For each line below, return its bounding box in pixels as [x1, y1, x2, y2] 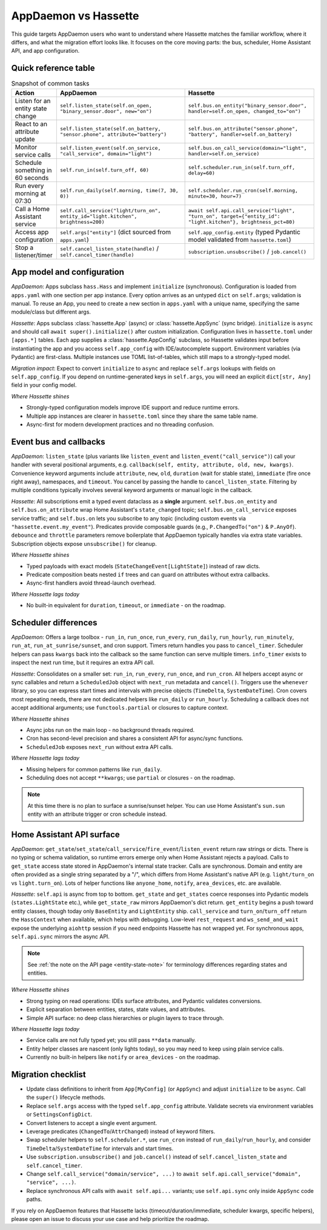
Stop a [15, 243, 33, 252]
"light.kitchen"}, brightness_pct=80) [188, 219, 296, 226]
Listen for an [15, 96, 51, 105]
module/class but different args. [11, 308, 91, 315]
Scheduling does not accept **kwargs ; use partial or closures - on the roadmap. [26, 774, 236, 781]
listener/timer [15, 250, 53, 259]
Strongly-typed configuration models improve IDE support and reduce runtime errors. [26, 404, 240, 411]
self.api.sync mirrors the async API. [11, 933, 110, 940]
